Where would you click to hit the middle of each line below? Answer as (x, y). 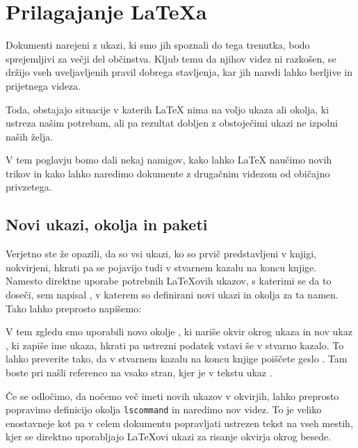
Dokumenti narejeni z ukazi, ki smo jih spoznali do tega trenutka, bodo (158, 45)
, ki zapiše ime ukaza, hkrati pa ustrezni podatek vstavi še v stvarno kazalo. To (175, 345)
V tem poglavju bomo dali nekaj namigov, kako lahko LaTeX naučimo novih (169, 160)
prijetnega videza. (43, 85)
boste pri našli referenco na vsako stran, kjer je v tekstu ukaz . (139, 373)
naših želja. (30, 136)
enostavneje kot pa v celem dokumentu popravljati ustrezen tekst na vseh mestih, (179, 423)
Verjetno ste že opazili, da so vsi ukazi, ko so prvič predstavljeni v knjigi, (161, 254)
